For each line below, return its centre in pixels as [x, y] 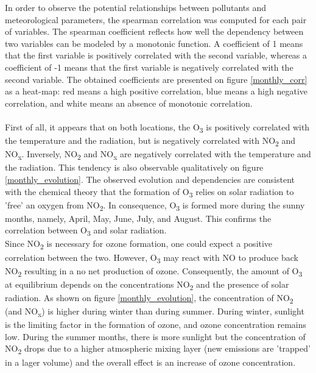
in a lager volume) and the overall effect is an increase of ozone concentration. [150, 362]
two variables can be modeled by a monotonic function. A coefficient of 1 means [154, 43]
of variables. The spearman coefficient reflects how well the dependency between [154, 31]
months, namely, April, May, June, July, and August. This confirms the [138, 218]
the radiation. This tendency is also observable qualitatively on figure [134, 167]
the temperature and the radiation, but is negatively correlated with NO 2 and [150, 141]
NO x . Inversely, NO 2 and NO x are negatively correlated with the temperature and [158, 155]
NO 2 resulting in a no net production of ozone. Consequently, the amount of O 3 [154, 271]
